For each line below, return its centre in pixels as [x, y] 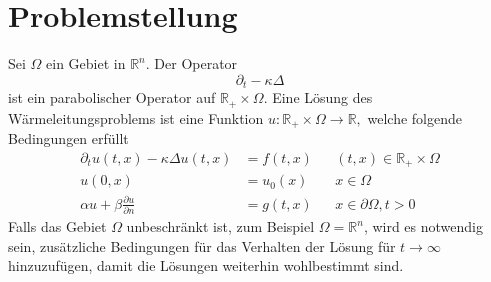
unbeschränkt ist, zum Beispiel [220, 226]
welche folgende [414, 117]
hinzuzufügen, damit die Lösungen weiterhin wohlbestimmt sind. [206, 265]
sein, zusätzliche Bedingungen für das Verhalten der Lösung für [202, 245]
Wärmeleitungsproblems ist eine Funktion [136, 117]
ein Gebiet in [86, 63]
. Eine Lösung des [318, 97]
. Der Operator [191, 63]
